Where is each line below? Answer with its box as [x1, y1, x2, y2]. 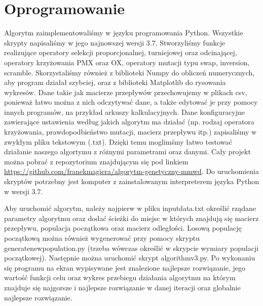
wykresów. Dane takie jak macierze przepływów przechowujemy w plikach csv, [4, 86, 247, 97]
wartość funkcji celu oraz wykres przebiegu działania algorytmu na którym [4, 272, 236, 283]
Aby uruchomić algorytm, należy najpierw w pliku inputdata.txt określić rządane [4, 203, 256, 213]
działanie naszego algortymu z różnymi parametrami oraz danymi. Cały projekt [4, 146, 251, 157]
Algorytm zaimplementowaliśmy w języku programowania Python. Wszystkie [4, 27, 243, 38]
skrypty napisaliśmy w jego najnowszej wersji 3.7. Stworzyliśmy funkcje [4, 37, 226, 48]
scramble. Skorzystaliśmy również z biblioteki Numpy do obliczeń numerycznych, [4, 67, 255, 77]
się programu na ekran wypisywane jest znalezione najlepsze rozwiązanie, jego [4, 262, 246, 273]
